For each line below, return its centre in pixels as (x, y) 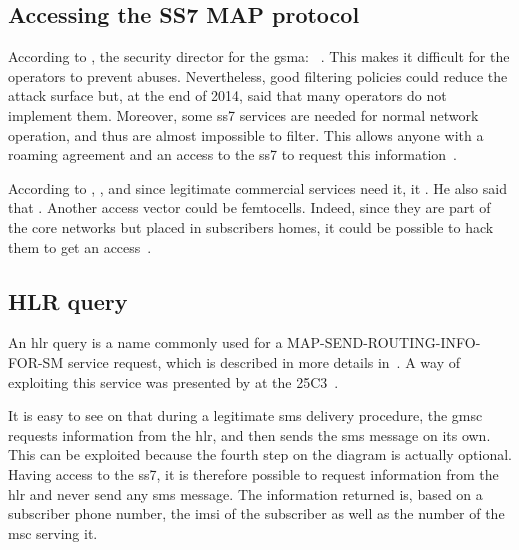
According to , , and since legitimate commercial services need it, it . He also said (257, 187)
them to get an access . (80, 246)
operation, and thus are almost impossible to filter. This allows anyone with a (246, 134)
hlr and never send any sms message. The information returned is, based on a (245, 493)
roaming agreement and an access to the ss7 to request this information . (233, 154)
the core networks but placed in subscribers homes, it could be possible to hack (251, 226)
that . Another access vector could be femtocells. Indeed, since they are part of (249, 207)
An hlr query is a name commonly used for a (145, 342)
